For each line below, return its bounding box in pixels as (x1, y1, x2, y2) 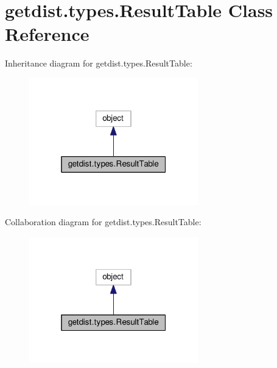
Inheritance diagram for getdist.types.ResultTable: (5, 57, 192, 70)
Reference (5, 21, 89, 46)
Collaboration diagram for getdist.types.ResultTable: (5, 215, 202, 228)
